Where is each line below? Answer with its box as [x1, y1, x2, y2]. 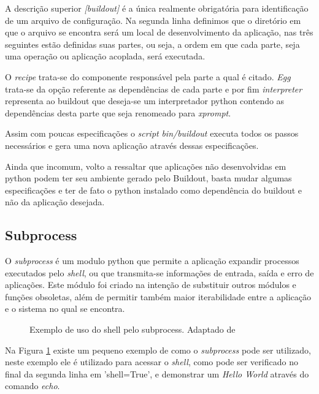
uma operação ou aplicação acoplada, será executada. [5, 50, 206, 63]
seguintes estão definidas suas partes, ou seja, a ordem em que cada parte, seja [5, 37, 300, 50]
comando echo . [5, 379, 60, 392]
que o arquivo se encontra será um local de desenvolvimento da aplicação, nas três [5, 26, 313, 39]
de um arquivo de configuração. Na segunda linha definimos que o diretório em [5, 13, 301, 26]
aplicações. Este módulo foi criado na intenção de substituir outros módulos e [5, 278, 296, 291]
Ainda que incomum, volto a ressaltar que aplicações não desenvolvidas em [5, 159, 286, 172]
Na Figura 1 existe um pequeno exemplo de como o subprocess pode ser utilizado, [5, 343, 311, 356]
